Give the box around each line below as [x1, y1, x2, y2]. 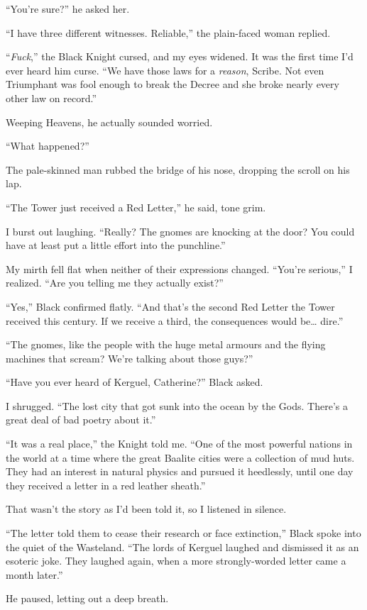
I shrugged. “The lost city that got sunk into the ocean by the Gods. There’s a [6, 398, 348, 413]
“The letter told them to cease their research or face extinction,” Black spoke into [6, 526, 361, 540]
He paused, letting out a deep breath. [6, 591, 169, 606]
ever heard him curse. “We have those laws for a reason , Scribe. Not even [6, 62, 324, 77]
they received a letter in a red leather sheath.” [6, 477, 206, 492]
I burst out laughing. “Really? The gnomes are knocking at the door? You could [6, 223, 355, 238]
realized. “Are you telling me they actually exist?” [6, 275, 224, 290]
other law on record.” [6, 90, 97, 105]
